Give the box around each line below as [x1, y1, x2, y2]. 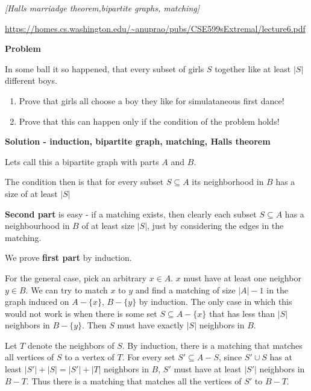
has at [269, 351, 292, 363]
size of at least [5, 187, 58, 199]
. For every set [122, 351, 175, 363]
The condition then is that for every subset [5, 175, 164, 188]
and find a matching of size [135, 283, 236, 296]
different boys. [5, 74, 57, 87]
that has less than [209, 307, 275, 319]
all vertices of [5, 351, 54, 363]
